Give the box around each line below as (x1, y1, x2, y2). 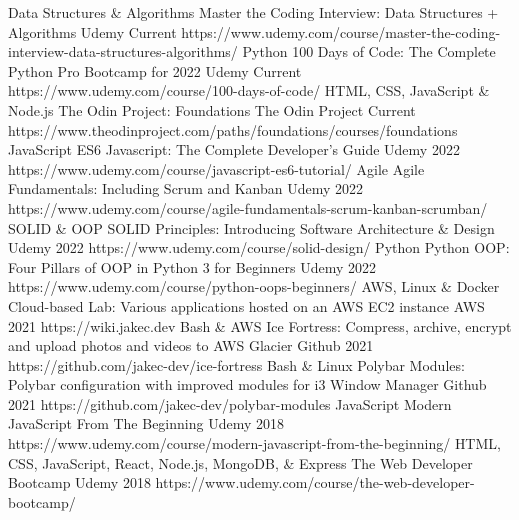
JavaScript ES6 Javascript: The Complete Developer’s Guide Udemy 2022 (8, 139, 460, 160)
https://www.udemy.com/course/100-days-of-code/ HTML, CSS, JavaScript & (8, 80, 490, 101)
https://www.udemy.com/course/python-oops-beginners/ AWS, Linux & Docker (8, 276, 500, 297)
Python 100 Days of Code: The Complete (242, 41, 496, 62)
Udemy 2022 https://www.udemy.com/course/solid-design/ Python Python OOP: (8, 237, 510, 258)
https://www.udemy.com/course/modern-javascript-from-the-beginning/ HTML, (8, 433, 501, 454)
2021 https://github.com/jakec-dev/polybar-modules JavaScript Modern (8, 393, 452, 414)
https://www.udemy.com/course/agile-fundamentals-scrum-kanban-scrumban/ (8, 197, 488, 218)
